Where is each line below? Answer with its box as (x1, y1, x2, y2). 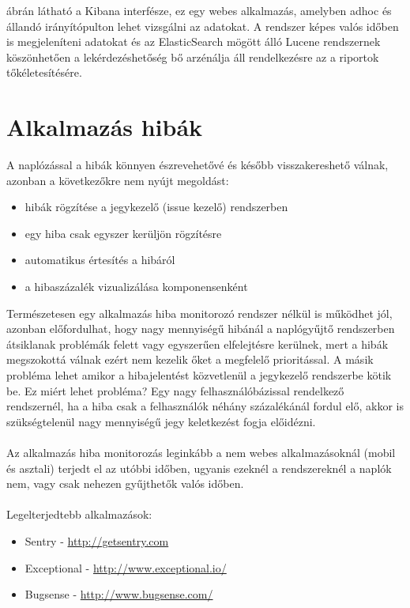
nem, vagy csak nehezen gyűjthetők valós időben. (6, 475, 244, 492)
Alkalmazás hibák (6, 111, 203, 143)
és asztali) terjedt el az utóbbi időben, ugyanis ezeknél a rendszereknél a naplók (6, 459, 392, 476)
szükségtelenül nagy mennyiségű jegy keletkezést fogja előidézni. (6, 413, 316, 429)
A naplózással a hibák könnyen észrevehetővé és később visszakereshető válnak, (6, 157, 389, 173)
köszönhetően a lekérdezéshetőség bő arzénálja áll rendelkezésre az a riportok (6, 48, 379, 65)
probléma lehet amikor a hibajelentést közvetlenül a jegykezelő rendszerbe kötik (6, 367, 392, 383)
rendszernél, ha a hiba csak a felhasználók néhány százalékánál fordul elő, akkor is (6, 398, 404, 414)
